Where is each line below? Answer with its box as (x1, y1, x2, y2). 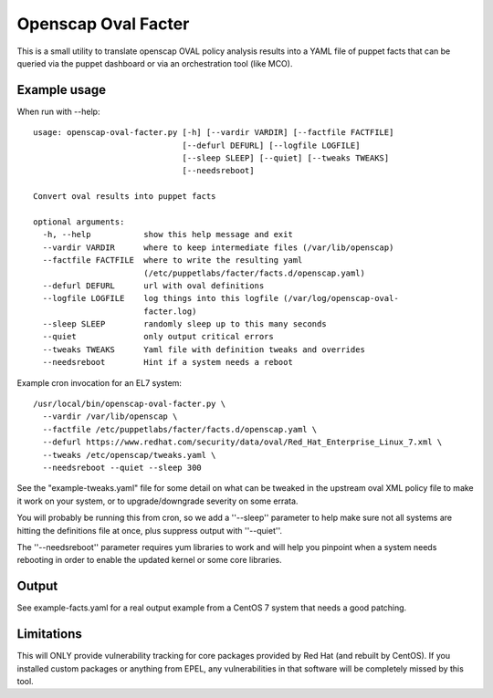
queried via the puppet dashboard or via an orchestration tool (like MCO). (16, 57, 293, 68)
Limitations (16, 626, 82, 642)
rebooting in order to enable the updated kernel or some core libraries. (16, 555, 282, 566)
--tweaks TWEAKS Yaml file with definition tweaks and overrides (42, 344, 365, 355)
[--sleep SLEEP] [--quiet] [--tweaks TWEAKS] (182, 153, 390, 163)
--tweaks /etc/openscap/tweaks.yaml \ (42, 450, 216, 460)
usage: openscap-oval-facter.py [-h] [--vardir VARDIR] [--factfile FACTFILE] (33, 128, 394, 138)
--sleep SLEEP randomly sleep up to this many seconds (42, 319, 328, 329)
